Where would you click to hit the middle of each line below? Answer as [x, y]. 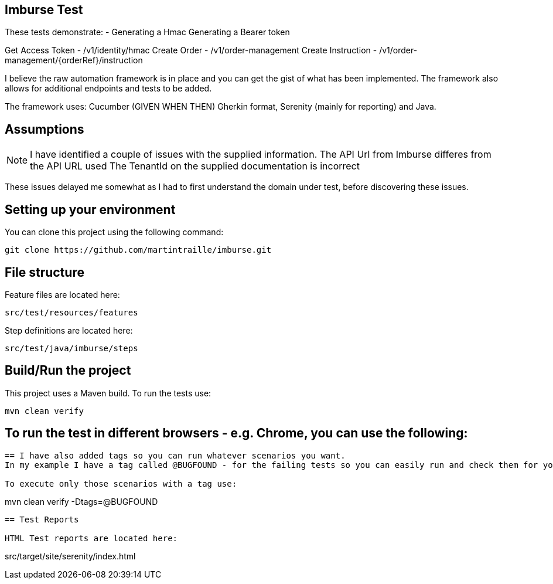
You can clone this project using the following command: [114, 232]
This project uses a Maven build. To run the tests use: [108, 393]
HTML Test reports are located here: [91, 538]
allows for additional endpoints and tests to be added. [108, 89]
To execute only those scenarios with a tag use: [121, 483]
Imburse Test [44, 10]
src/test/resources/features [71, 312]
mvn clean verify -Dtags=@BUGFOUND [81, 501]
